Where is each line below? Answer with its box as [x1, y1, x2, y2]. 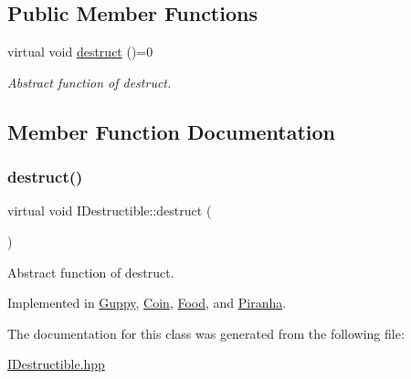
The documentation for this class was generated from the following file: [7, 323, 405, 342]
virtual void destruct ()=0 [7, 42, 153, 61]
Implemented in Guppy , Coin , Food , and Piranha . [7, 293, 287, 312]
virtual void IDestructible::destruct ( [7, 201, 212, 220]
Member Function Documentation [7, 117, 336, 145]
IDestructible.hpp [7, 354, 105, 374]
